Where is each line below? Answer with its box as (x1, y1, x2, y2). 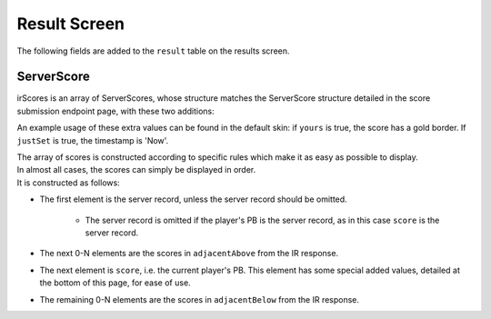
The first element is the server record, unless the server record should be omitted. (39, 194, 347, 204)
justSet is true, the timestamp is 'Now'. (16, 135, 169, 145)
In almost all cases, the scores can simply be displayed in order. (16, 164, 256, 175)
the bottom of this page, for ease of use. (39, 277, 191, 288)
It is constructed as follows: (16, 177, 120, 188)
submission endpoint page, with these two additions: (16, 105, 215, 116)
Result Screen (16, 14, 125, 34)
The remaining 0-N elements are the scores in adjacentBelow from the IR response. (39, 294, 359, 304)
